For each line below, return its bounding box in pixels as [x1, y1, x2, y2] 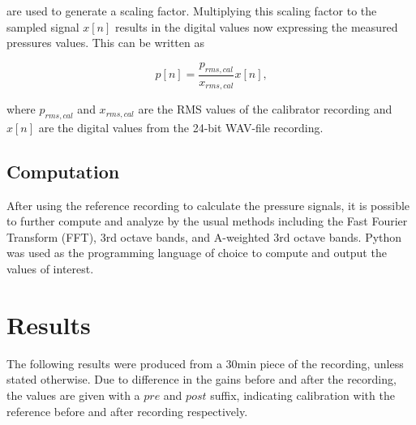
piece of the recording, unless [259, 354, 404, 371]
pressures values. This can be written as [6, 34, 204, 51]
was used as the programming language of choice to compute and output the [6, 244, 387, 261]
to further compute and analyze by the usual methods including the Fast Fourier [6, 212, 408, 230]
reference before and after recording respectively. [6, 402, 248, 419]
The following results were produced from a [6, 354, 222, 371]
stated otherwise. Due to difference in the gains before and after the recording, [6, 371, 397, 388]
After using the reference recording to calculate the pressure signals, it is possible [6, 196, 410, 213]
